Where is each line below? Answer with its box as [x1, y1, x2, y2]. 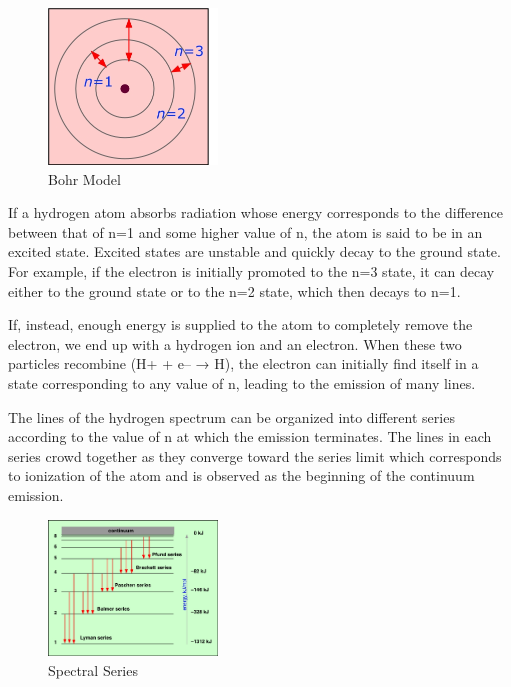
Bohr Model [48, 168, 121, 189]
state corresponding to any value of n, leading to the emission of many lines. [8, 373, 476, 394]
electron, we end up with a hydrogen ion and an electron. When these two [8, 333, 462, 354]
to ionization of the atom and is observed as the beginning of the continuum [8, 465, 475, 486]
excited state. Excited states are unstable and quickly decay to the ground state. [8, 241, 501, 262]
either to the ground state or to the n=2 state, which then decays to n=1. [8, 280, 461, 301]
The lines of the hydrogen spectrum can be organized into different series [8, 406, 455, 427]
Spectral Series [48, 659, 138, 680]
